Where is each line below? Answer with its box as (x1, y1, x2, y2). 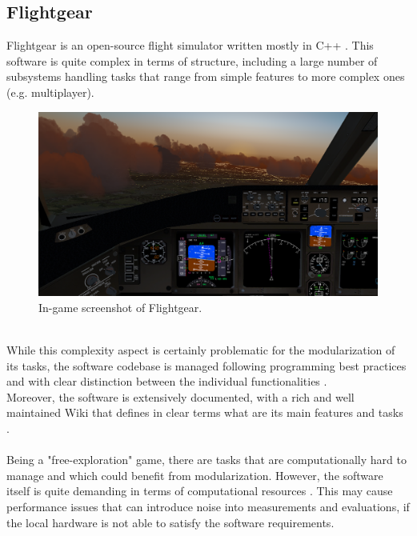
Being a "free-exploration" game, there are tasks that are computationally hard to (6, 451, 407, 468)
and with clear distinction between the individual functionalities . (6, 373, 327, 390)
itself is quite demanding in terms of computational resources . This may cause (6, 482, 393, 499)
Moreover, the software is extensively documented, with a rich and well (6, 388, 355, 405)
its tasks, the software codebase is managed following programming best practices (6, 357, 407, 374)
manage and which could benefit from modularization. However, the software (6, 466, 383, 483)
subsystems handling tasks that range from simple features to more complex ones (6, 68, 405, 85)
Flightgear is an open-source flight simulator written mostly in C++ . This (6, 37, 374, 54)
